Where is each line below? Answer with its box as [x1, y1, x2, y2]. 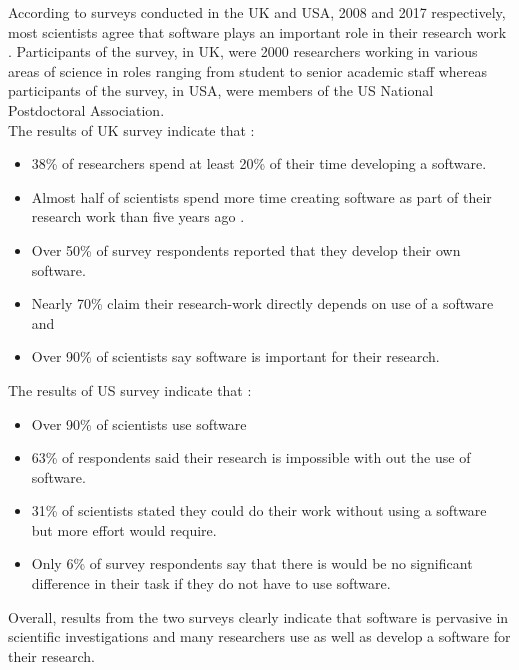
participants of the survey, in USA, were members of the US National [8, 80, 434, 101]
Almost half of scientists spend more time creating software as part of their [31, 186, 492, 207]
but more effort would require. [31, 519, 217, 540]
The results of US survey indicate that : [8, 379, 252, 400]
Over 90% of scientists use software [31, 413, 247, 434]
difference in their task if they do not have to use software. [31, 573, 391, 594]
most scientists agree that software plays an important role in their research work [8, 21, 507, 42]
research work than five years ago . [31, 206, 245, 227]
